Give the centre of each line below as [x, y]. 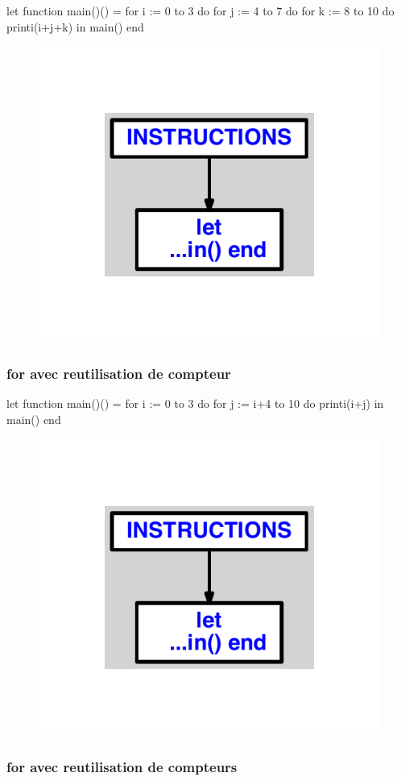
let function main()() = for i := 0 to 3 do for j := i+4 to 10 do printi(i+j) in [195, 403]
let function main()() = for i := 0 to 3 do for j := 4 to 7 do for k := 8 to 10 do [200, 10]
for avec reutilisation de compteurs [122, 766]
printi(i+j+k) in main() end [75, 26]
